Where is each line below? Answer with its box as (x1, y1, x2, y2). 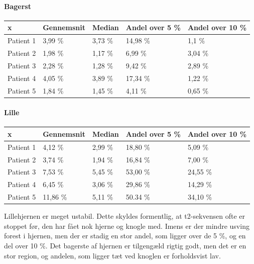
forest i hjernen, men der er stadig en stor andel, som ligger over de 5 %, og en (4, 230, 246, 241)
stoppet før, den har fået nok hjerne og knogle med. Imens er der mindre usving (4, 220, 249, 231)
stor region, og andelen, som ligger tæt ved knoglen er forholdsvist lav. (4, 250, 221, 260)
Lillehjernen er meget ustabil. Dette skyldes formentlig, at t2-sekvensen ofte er (4, 211, 245, 221)
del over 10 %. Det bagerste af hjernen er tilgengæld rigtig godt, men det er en (4, 240, 246, 250)
